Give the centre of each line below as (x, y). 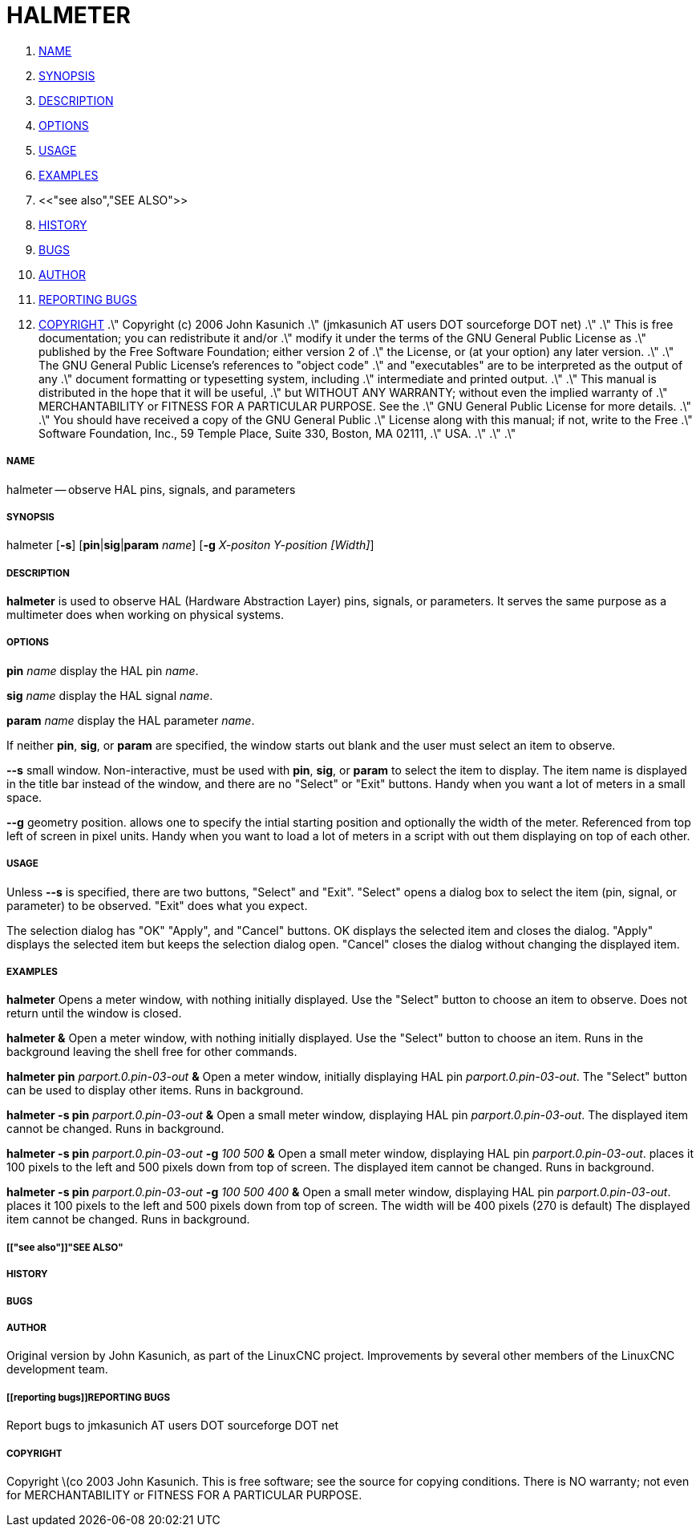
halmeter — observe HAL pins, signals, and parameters (151, 489)
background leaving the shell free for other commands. (152, 1052)
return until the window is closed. (94, 1013)
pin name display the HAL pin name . (103, 670)
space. (24, 797)
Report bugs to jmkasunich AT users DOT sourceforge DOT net (172, 1426)
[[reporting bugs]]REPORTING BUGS (89, 1397)
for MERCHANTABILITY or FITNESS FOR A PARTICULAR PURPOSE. (184, 1495)
